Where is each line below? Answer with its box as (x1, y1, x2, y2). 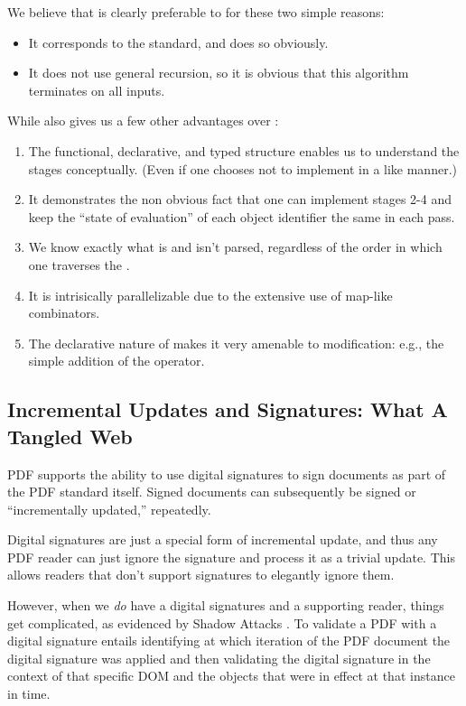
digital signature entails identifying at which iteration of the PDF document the (7, 631, 451, 650)
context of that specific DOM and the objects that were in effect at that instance (7, 666, 455, 685)
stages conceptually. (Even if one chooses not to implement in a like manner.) (28, 159, 457, 178)
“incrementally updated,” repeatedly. (7, 499, 211, 518)
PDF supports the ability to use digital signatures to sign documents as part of (7, 464, 446, 483)
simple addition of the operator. (28, 351, 205, 370)
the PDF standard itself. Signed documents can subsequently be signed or (7, 482, 416, 501)
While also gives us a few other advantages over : (7, 111, 279, 130)
